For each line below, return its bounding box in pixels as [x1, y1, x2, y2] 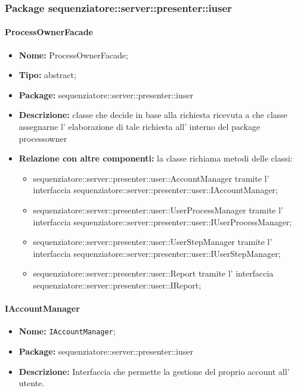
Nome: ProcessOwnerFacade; [18, 48, 128, 61]
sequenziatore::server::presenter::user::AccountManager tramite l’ [33, 172, 270, 184]
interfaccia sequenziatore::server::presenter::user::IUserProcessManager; [33, 215, 292, 228]
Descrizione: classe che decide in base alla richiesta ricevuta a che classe [18, 108, 287, 121]
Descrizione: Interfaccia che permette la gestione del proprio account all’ [18, 365, 290, 377]
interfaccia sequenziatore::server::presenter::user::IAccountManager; [33, 184, 278, 196]
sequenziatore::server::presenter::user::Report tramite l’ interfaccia [33, 267, 274, 280]
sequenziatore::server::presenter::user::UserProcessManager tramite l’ [33, 203, 283, 216]
